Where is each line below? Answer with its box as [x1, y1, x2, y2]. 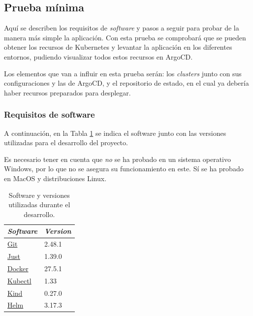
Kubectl [7, 275, 32, 285]
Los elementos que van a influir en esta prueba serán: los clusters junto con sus [4, 68, 242, 78]
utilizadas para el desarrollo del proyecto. [4, 137, 128, 148]
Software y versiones [8, 190, 70, 200]
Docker [7, 263, 29, 273]
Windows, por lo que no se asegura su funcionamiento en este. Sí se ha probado [4, 163, 244, 174]
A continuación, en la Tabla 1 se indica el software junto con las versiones [4, 127, 226, 138]
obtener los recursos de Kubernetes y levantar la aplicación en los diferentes [4, 42, 232, 52]
